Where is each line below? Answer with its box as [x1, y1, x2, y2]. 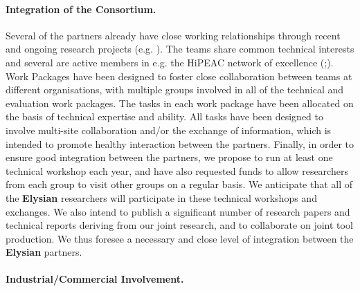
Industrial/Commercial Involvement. [6, 272, 184, 286]
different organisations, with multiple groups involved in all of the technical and [6, 82, 344, 97]
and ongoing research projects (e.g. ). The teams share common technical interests [6, 41, 354, 56]
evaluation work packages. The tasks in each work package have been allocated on [6, 95, 354, 110]
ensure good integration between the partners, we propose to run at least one [6, 150, 333, 165]
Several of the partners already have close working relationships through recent [6, 28, 341, 42]
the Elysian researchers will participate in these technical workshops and [6, 190, 317, 205]
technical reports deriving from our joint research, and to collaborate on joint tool [6, 218, 353, 232]
